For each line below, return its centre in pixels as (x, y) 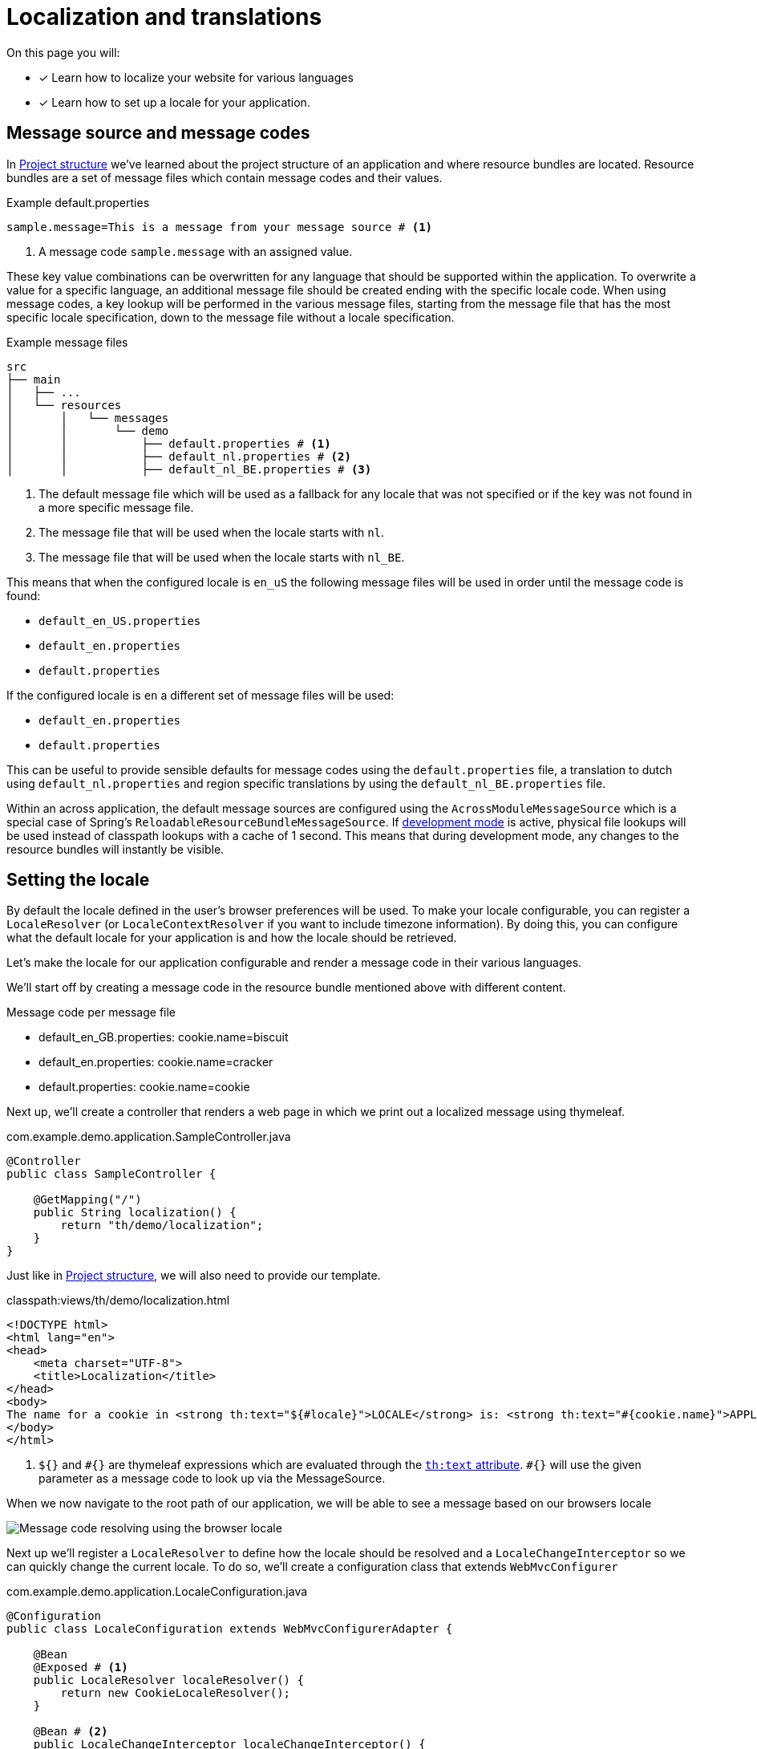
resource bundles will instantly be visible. (115, 849)
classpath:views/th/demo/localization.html (118, 1301)
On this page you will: (63, 52)
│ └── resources (64, 405)
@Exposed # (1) (81, 1668)
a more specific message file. (116, 507)
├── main (34, 379)
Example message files (67, 342)
